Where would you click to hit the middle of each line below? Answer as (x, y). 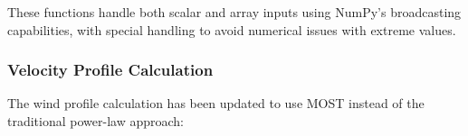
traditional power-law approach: (96, 121)
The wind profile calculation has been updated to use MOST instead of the (216, 103)
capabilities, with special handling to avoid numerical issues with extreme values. (232, 29)
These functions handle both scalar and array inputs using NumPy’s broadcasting (234, 12)
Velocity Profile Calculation (110, 70)
